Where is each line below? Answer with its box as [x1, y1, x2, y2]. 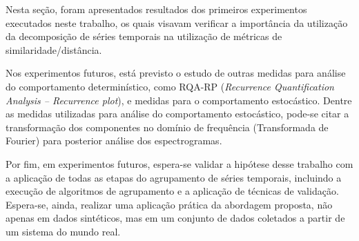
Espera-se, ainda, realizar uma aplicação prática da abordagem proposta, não [6, 197, 333, 211]
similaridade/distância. [6, 42, 102, 57]
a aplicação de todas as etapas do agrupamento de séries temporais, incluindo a [6, 170, 342, 184]
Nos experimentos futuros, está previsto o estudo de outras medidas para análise [6, 66, 346, 80]
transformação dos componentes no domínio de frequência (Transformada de [6, 119, 329, 134]
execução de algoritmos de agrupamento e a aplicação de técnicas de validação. [6, 184, 339, 198]
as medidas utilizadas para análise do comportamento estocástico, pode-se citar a [6, 106, 349, 121]
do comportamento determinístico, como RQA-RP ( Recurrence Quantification [6, 79, 334, 93]
